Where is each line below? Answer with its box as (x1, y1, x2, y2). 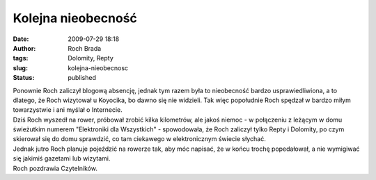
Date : (13, 35, 29, 43)
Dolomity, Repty (68, 54, 114, 63)
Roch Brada (68, 44, 102, 52)
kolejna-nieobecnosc (68, 63, 129, 72)
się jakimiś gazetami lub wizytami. (13, 154, 111, 163)
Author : (13, 44, 36, 52)
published (68, 74, 97, 82)
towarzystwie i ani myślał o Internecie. (13, 106, 123, 114)
